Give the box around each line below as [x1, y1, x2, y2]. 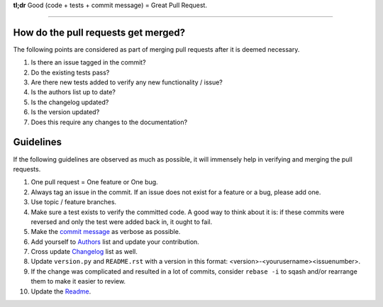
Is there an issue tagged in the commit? [30, 58, 146, 67]
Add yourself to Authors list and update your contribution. [30, 238, 200, 246]
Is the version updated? [30, 108, 100, 116]
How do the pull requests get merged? [13, 26, 186, 38]
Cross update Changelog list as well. [30, 247, 138, 256]
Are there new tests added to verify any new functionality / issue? [30, 78, 223, 86]
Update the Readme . [30, 287, 91, 296]
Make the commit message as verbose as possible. [30, 228, 181, 236]
